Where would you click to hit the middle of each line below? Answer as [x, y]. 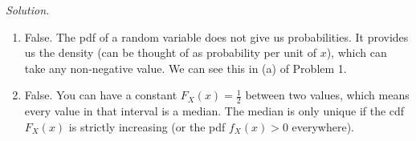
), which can [357, 52]
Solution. [28, 10]
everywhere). [323, 126]
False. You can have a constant [101, 95]
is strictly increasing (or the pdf [147, 126]
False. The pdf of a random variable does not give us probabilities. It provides [216, 36]
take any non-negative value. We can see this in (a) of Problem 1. [186, 68]
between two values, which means [327, 95]
